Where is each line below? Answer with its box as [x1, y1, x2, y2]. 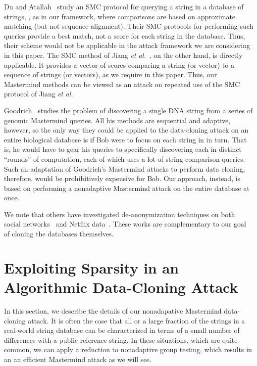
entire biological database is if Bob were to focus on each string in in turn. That [4, 134, 247, 144]
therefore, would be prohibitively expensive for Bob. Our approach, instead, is [4, 173, 241, 183]
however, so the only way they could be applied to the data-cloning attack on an [4, 125, 249, 135]
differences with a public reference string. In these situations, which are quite [4, 334, 238, 345]
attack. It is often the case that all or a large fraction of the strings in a [28, 315, 245, 325]
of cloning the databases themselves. [4, 229, 114, 239]
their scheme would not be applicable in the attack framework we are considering [4, 40, 250, 50]
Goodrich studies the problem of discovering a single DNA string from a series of [4, 105, 253, 115]
